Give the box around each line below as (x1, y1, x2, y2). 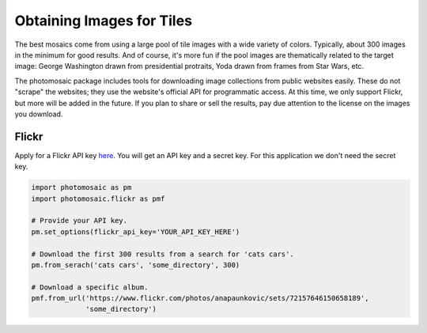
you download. (14, 109, 63, 119)
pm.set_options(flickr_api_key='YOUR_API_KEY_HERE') (31, 227, 240, 237)
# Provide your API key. (31, 216, 128, 225)
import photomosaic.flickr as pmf (31, 194, 165, 203)
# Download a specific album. (31, 282, 149, 292)
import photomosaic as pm (31, 183, 132, 192)
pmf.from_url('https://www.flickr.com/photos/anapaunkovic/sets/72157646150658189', (31, 293, 369, 303)
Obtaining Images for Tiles (14, 12, 193, 29)
